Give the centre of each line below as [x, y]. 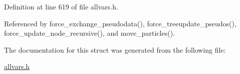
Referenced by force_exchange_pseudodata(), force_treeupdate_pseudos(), [120, 23]
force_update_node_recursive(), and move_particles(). [89, 33]
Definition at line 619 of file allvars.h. [61, 6]
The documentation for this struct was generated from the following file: [115, 49]
